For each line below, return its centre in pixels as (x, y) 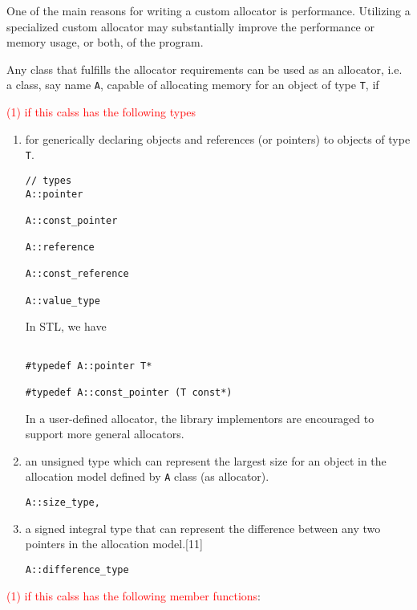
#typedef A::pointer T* (89, 366)
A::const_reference (77, 274)
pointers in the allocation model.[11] (114, 544)
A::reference (60, 248)
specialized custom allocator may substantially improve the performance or (190, 26)
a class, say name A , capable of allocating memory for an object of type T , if (193, 85)
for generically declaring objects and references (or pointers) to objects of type (218, 138)
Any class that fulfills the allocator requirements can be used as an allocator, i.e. (204, 69)
